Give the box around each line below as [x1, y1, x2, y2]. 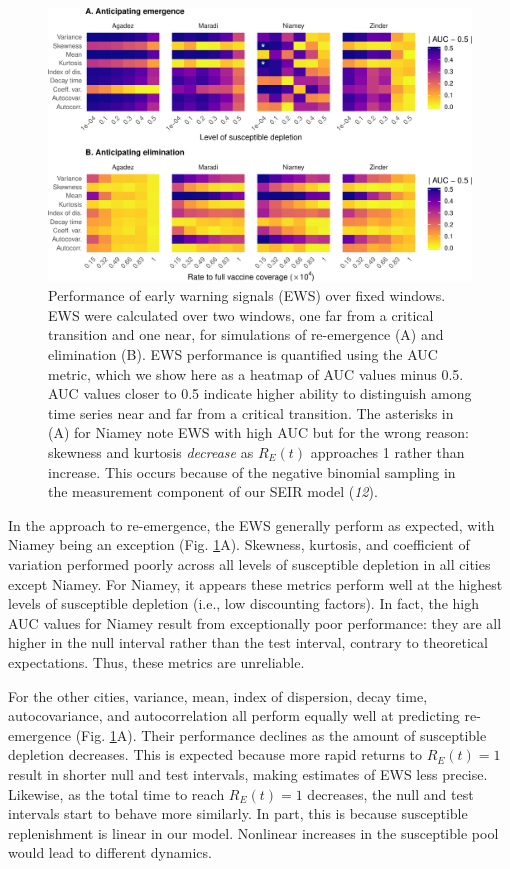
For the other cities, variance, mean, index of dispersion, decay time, [8, 685, 428, 706]
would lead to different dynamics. [8, 842, 212, 863]
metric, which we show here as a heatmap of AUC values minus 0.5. [48, 363, 464, 384]
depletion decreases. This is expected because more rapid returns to [8, 744, 423, 765]
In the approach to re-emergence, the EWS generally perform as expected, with [8, 514, 495, 535]
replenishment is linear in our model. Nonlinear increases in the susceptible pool [8, 822, 499, 843]
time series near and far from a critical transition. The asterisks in [48, 402, 454, 423]
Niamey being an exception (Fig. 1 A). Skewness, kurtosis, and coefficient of [8, 534, 470, 555]
